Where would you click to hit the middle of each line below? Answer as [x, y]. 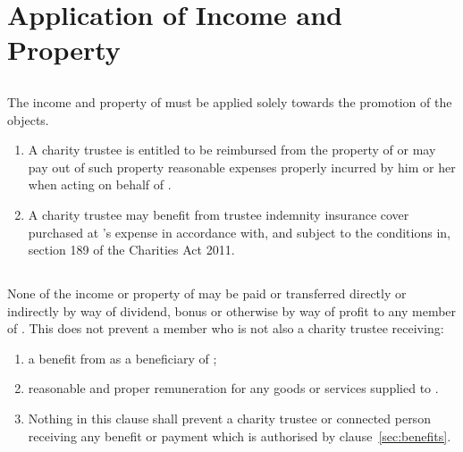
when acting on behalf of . [100, 184]
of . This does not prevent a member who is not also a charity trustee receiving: [226, 328]
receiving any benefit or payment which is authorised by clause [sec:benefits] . [240, 435]
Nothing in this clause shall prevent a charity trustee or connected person [229, 419]
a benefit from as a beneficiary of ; [122, 358]
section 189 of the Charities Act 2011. [131, 250]
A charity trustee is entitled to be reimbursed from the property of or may [232, 150]
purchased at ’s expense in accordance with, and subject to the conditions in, [239, 232]
